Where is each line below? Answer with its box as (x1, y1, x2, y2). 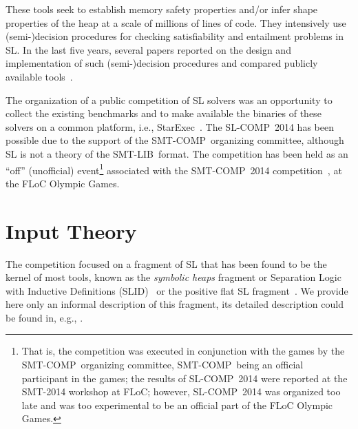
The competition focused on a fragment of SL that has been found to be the (6, 256, 327, 271)
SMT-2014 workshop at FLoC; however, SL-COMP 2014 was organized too (21, 384, 341, 399)
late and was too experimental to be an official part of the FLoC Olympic (21, 397, 333, 412)
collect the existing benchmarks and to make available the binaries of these (6, 106, 322, 121)
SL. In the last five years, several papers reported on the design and (6, 42, 291, 56)
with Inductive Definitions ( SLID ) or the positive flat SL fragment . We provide (6, 283, 348, 297)
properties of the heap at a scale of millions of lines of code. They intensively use (6, 15, 346, 30)
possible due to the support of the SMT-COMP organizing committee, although (6, 133, 344, 147)
